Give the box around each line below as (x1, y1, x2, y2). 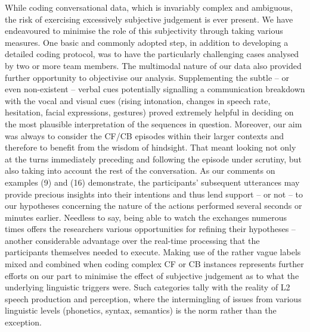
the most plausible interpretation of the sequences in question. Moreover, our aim (5, 117, 302, 130)
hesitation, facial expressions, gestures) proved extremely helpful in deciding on (5, 106, 294, 118)
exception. (5, 316, 42, 328)
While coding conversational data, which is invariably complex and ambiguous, (5, 1, 293, 13)
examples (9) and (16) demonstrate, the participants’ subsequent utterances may (5, 176, 300, 188)
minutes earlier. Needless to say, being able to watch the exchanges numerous (5, 211, 287, 223)
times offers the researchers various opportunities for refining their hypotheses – (5, 223, 296, 235)
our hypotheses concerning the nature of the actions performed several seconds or (5, 199, 302, 212)
